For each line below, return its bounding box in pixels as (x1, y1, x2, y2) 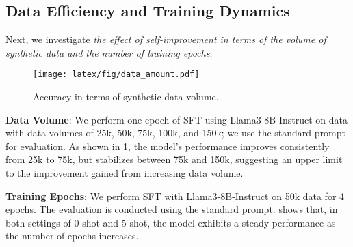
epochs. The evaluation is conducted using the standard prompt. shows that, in (5, 202, 338, 216)
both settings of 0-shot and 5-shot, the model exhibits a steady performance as (5, 215, 336, 229)
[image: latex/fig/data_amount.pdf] (33, 70, 200, 80)
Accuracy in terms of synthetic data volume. (33, 89, 219, 104)
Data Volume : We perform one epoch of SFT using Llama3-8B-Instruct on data (5, 112, 348, 126)
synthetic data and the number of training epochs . (5, 45, 213, 59)
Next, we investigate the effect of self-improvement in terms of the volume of (5, 32, 326, 46)
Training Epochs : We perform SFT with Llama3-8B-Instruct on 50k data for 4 (5, 188, 345, 203)
